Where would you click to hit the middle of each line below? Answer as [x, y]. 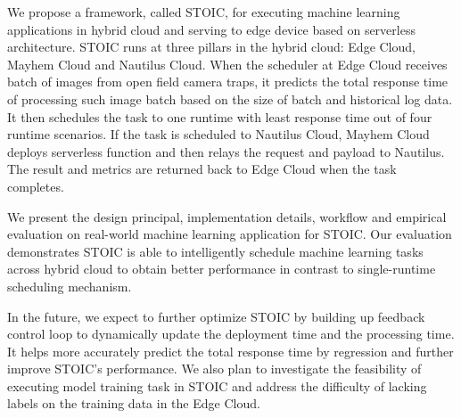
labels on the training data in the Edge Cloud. [134, 403]
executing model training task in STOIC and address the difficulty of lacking [217, 385]
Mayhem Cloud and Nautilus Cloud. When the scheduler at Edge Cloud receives [227, 64]
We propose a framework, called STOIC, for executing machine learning [204, 12]
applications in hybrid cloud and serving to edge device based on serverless [211, 29]
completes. [36, 186]
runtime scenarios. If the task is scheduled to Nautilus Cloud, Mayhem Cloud [218, 134]
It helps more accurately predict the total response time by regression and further [230, 351]
